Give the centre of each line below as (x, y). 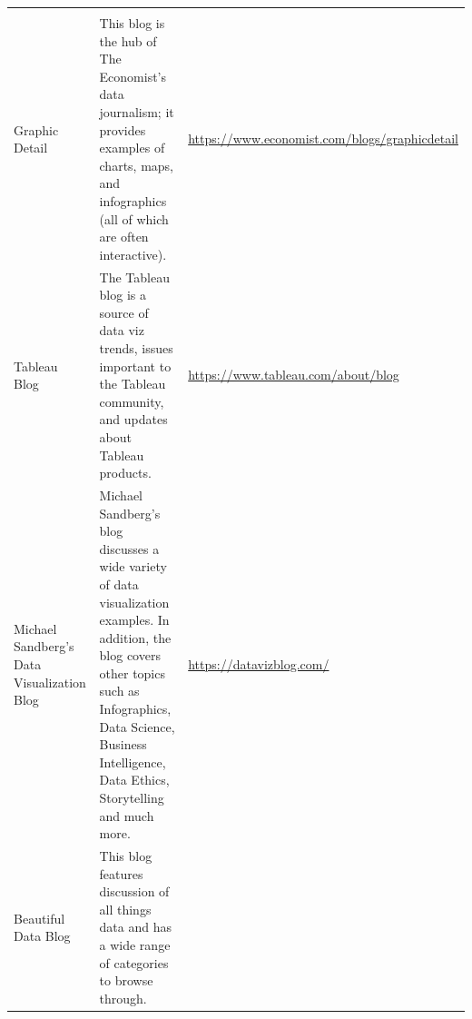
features (121, 873)
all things (125, 909)
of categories (134, 962)
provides (123, 129)
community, (132, 401)
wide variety (133, 566)
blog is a (123, 295)
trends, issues (136, 347)
